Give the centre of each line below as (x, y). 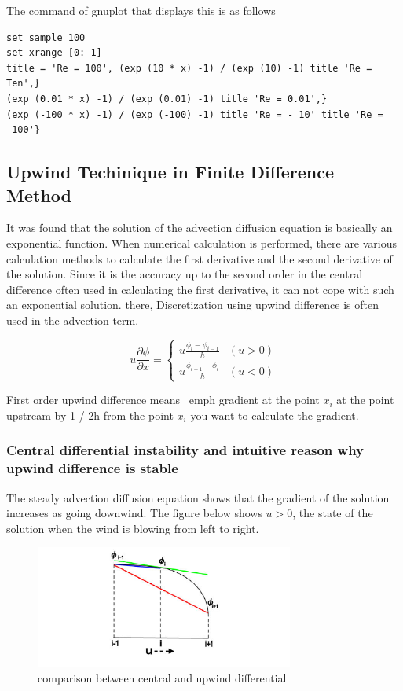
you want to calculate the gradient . (275, 415)
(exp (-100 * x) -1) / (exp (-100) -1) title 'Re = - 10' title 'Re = (195, 114)
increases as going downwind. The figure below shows (134, 513)
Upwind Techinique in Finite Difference (170, 172)
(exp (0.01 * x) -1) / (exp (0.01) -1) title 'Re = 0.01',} (167, 99)
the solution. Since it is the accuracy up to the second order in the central (185, 274)
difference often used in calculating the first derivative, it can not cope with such (200, 289)
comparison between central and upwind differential (162, 677)
